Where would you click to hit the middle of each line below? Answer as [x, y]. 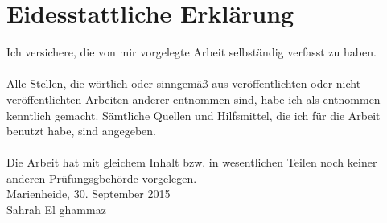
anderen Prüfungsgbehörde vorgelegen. [102, 178]
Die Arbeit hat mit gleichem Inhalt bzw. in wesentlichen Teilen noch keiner [192, 162]
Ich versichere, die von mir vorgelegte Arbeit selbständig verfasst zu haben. [191, 52]
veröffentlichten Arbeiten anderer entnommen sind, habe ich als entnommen [193, 99]
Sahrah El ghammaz [56, 210]
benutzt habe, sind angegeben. [81, 131]
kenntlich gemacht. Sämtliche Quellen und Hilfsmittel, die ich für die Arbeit [193, 115]
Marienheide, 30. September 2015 [89, 194]
